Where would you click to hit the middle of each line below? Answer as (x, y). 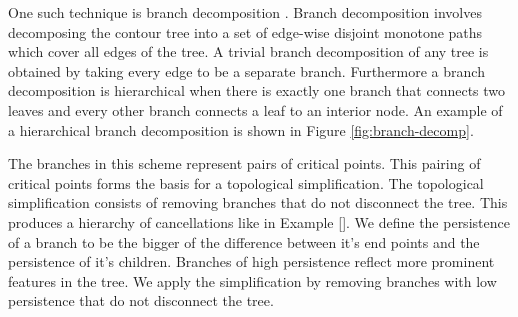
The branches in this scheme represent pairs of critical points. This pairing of (244, 163)
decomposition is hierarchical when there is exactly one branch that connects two (257, 90)
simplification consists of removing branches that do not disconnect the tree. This (258, 202)
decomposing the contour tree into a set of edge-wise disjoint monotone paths (245, 31)
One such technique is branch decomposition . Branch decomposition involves (245, 12)
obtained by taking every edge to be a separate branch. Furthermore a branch (246, 70)
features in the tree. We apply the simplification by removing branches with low (252, 280)
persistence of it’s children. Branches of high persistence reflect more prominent (251, 261)
